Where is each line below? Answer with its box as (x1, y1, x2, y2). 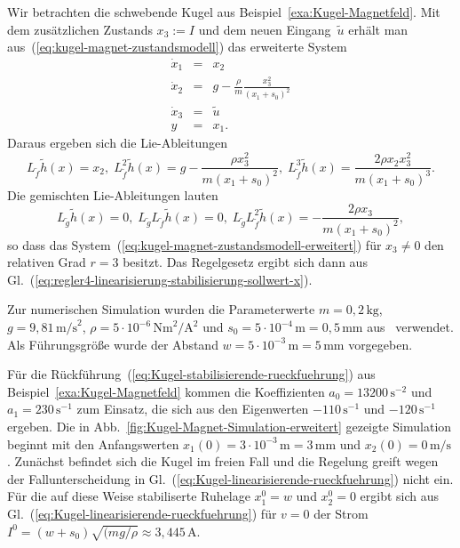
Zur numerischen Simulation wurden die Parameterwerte (7, 300, 315, 318)
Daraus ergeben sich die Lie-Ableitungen (7, 133, 227, 152)
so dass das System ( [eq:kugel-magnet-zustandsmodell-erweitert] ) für (7, 235, 382, 254)
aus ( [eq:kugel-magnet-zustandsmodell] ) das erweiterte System (7, 37, 347, 56)
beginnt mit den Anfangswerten (7, 434, 179, 453)
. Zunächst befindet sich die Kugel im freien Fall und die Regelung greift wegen (7, 452, 439, 471)
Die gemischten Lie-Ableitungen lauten (7, 185, 218, 204)
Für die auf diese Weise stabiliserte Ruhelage (7, 487, 250, 505)
